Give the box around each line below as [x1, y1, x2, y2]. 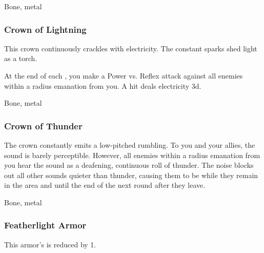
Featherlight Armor [4, 219, 87, 231]
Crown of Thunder [4, 119, 83, 132]
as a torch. [4, 53, 37, 64]
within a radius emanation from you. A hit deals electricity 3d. [4, 80, 201, 91]
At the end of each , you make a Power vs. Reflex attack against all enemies [4, 70, 243, 81]
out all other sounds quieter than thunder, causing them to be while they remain [4, 169, 258, 180]
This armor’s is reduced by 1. [4, 239, 96, 249]
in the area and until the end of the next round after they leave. [4, 180, 206, 190]
